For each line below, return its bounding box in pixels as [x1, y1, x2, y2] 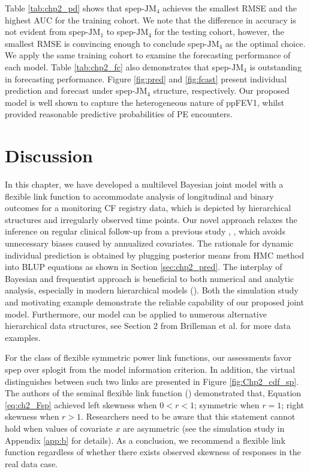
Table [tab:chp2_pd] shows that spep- [5, 2, 145, 14]
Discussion [5, 143, 93, 168]
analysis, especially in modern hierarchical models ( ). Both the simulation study [5, 284, 299, 296]
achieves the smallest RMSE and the [162, 2, 297, 14]
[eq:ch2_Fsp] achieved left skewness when [5, 398, 157, 411]
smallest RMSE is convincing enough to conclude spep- [5, 37, 207, 49]
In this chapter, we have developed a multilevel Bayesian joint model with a [5, 178, 284, 191]
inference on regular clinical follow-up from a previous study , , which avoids [5, 225, 285, 238]
